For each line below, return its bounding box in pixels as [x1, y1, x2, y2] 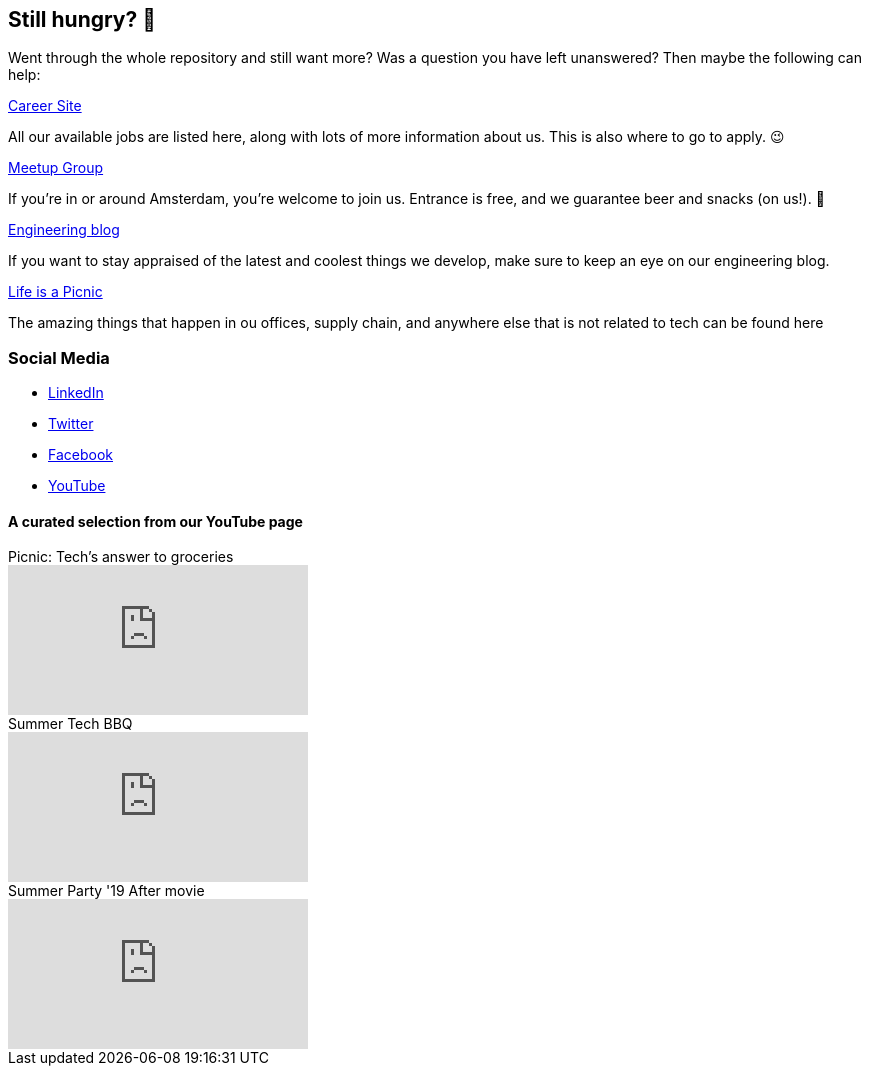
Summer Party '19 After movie [8, 882, 205, 900]
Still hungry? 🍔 [8, 7, 157, 32]
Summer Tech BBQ [8, 715, 133, 733]
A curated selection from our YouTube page [8, 512, 303, 530]
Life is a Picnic [8, 283, 103, 301]
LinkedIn [48, 384, 104, 402]
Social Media [8, 347, 110, 368]
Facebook [48, 446, 113, 464]
